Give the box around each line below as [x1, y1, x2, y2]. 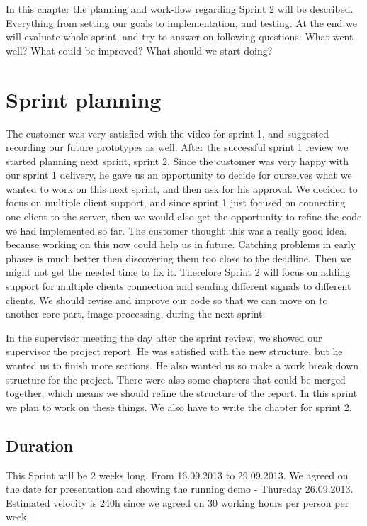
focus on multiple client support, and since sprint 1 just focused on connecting [6, 195, 346, 210]
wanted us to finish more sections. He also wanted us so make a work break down [6, 358, 358, 372]
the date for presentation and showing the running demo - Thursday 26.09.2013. [6, 481, 354, 496]
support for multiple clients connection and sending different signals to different [6, 279, 351, 293]
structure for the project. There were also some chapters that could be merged [6, 371, 346, 386]
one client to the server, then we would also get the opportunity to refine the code [6, 209, 362, 224]
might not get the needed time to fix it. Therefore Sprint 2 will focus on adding [6, 264, 351, 279]
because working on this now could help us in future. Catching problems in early [6, 237, 356, 252]
